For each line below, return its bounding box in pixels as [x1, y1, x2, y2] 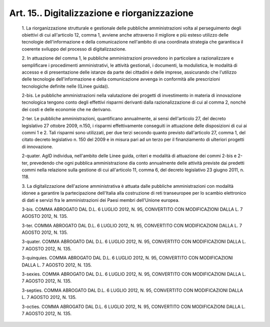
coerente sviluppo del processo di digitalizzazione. [21, 46, 127, 52]
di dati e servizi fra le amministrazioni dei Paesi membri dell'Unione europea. [21, 197, 180, 203]
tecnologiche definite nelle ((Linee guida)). [21, 83, 109, 89]
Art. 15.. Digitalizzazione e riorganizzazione [9, 8, 193, 19]
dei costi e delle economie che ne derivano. [21, 106, 112, 112]
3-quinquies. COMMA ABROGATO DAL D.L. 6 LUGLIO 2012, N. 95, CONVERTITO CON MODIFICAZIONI [21, 255, 233, 261]
